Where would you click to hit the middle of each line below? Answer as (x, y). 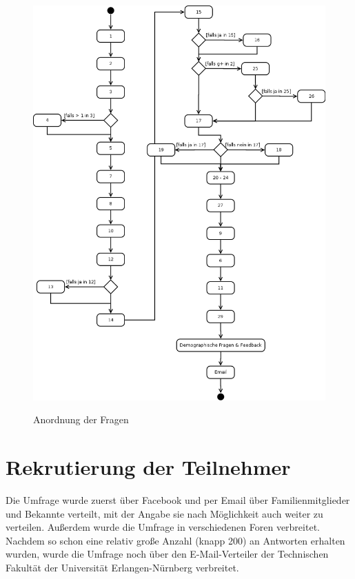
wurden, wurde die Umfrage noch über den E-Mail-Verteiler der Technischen (167, 554)
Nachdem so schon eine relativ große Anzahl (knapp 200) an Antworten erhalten (175, 540)
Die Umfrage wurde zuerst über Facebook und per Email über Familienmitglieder (178, 500)
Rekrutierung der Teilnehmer (148, 467)
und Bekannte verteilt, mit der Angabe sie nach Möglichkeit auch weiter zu (164, 513)
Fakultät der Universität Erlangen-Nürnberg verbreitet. (122, 568)
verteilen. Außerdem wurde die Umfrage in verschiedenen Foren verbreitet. (163, 527)
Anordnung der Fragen (81, 419)
